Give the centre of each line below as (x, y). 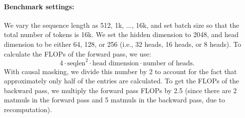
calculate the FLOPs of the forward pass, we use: (78, 53)
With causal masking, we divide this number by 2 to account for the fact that (121, 71)
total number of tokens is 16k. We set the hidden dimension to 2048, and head (121, 34)
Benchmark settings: (39, 6)
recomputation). (28, 109)
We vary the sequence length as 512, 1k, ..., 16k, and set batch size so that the (122, 25)
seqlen (76, 63)
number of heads (168, 63)
